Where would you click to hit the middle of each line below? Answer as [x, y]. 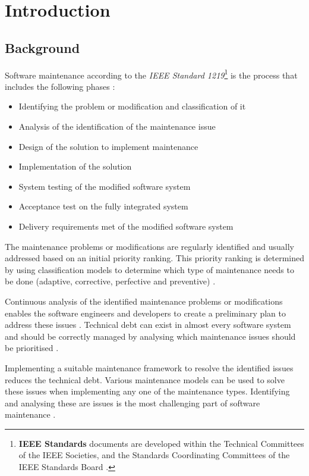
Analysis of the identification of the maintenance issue [117, 126]
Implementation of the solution [75, 166]
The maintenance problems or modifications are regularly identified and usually [149, 246]
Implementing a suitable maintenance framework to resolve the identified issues [149, 367]
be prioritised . [32, 348]
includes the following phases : [60, 86]
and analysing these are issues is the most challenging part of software [133, 403]
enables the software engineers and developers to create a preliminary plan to [146, 313]
